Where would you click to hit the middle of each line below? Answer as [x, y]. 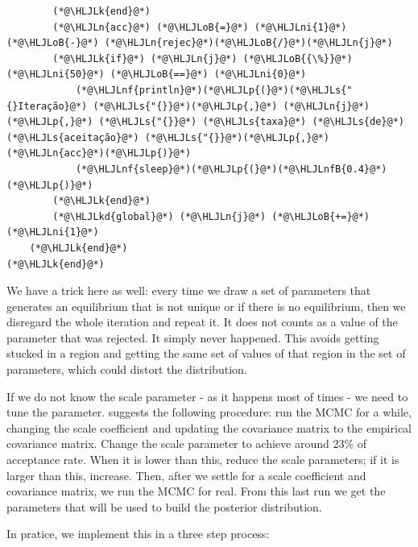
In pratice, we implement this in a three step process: [138, 534]
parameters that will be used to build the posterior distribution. [164, 506]
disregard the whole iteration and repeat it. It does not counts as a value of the [202, 322]
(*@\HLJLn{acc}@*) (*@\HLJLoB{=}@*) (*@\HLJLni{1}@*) [200, 27]
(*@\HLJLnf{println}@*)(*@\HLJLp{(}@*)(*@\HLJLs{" [214, 90]
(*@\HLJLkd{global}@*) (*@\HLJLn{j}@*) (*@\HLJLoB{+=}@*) [211, 216]
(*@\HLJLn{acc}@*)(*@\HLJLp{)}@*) [99, 153]
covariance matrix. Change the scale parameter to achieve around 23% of [187, 443]
